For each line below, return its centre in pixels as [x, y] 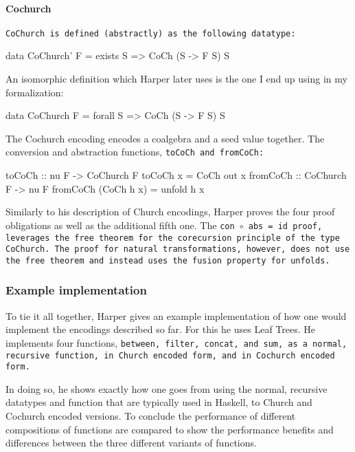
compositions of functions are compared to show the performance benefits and [170, 429]
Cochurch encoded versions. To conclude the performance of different [151, 416]
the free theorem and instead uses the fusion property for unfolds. [168, 260]
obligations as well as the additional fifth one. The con [120, 225]
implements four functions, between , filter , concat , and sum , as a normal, [176, 342]
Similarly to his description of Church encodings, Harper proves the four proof [170, 212]
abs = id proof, [285, 226]
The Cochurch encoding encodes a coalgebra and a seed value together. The [165, 138]
